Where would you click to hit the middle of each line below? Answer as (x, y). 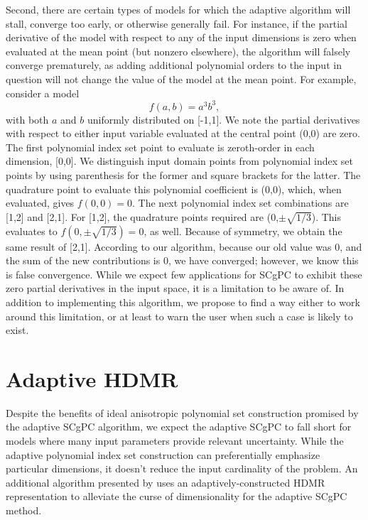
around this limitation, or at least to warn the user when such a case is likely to (179, 316)
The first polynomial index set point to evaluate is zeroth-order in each (160, 147)
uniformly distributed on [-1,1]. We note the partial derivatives (223, 119)
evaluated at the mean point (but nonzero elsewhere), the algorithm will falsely (178, 51)
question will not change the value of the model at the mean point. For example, (181, 78)
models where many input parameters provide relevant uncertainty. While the (175, 441)
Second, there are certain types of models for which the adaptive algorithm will (178, 9)
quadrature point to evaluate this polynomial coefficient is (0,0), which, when (174, 189)
